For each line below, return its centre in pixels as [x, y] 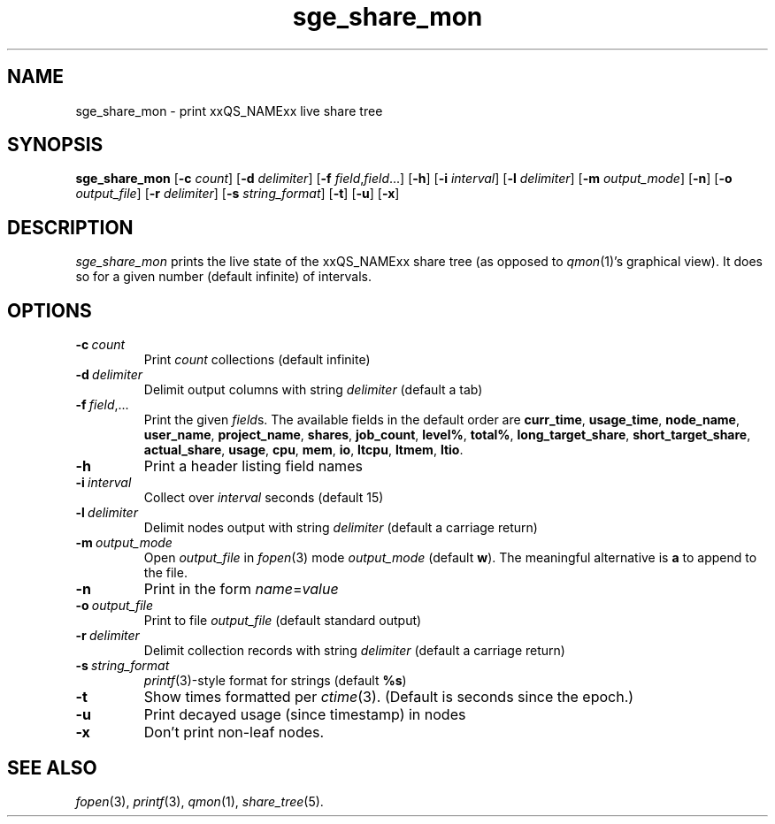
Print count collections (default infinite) [257, 360]
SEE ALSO [52, 767]
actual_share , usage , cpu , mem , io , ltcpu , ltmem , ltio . [303, 450]
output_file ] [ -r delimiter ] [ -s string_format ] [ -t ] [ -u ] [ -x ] [238, 194]
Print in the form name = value [241, 589]
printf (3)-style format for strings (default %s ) [275, 681]
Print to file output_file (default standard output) [283, 621]
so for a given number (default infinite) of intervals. [224, 277]
